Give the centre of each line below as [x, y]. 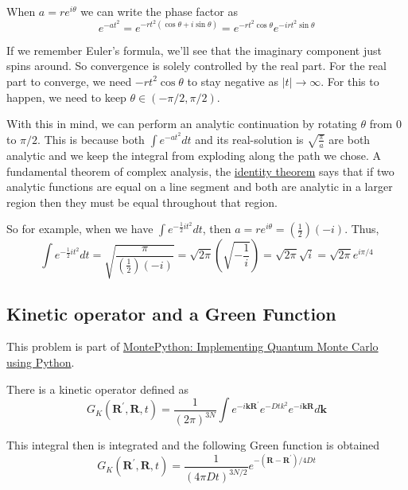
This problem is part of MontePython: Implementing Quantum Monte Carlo [192, 346]
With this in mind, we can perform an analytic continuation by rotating [182, 124]
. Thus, [362, 229]
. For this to [350, 81]
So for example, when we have [80, 229]
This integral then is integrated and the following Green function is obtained [193, 445]
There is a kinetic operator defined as [97, 389]
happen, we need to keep [66, 97]
